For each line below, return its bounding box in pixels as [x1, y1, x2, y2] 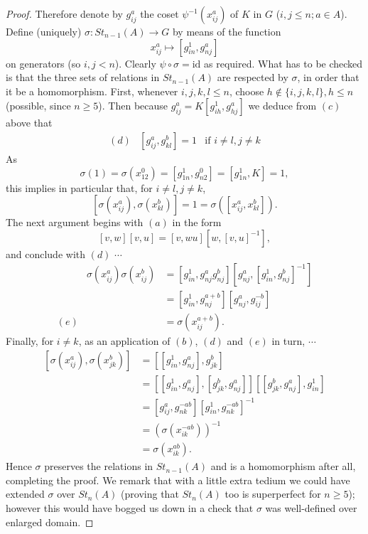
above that [6, 115, 53, 130]
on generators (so [6, 55, 81, 70]
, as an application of [78, 333, 171, 348]
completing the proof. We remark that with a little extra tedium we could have [6, 472, 350, 487]
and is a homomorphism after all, [210, 459, 356, 474]
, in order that [297, 70, 359, 85]
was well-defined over [265, 501, 357, 515]
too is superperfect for [224, 486, 321, 501]
